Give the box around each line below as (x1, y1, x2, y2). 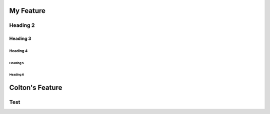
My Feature (9, 6, 46, 15)
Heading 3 (9, 35, 31, 42)
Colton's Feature (9, 83, 62, 92)
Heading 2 (9, 22, 35, 29)
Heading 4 (9, 48, 28, 53)
